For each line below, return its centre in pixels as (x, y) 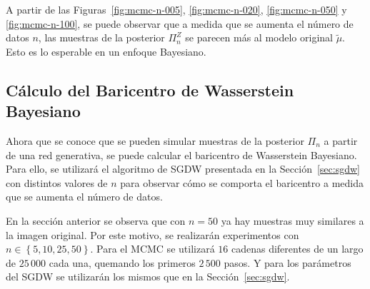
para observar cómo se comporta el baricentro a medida (242, 182)
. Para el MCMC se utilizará (152, 249)
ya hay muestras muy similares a (292, 220)
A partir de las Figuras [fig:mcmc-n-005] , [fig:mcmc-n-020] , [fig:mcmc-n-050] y (176, 9)
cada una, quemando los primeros (122, 262)
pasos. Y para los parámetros (287, 262)
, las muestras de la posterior (101, 37)
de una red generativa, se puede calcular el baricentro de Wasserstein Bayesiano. (181, 154)
